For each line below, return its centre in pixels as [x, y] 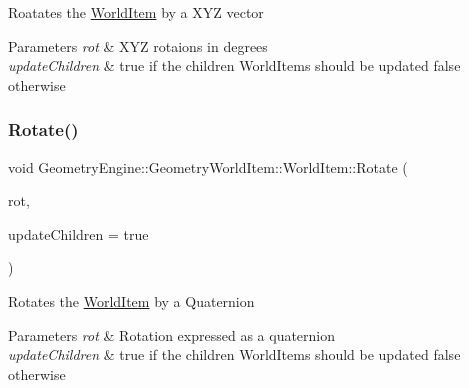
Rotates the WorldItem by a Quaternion [131, 300]
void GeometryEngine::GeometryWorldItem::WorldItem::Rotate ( [208, 166]
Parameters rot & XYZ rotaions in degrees [138, 45]
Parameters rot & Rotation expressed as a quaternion [172, 334]
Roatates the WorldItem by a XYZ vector [136, 12]
